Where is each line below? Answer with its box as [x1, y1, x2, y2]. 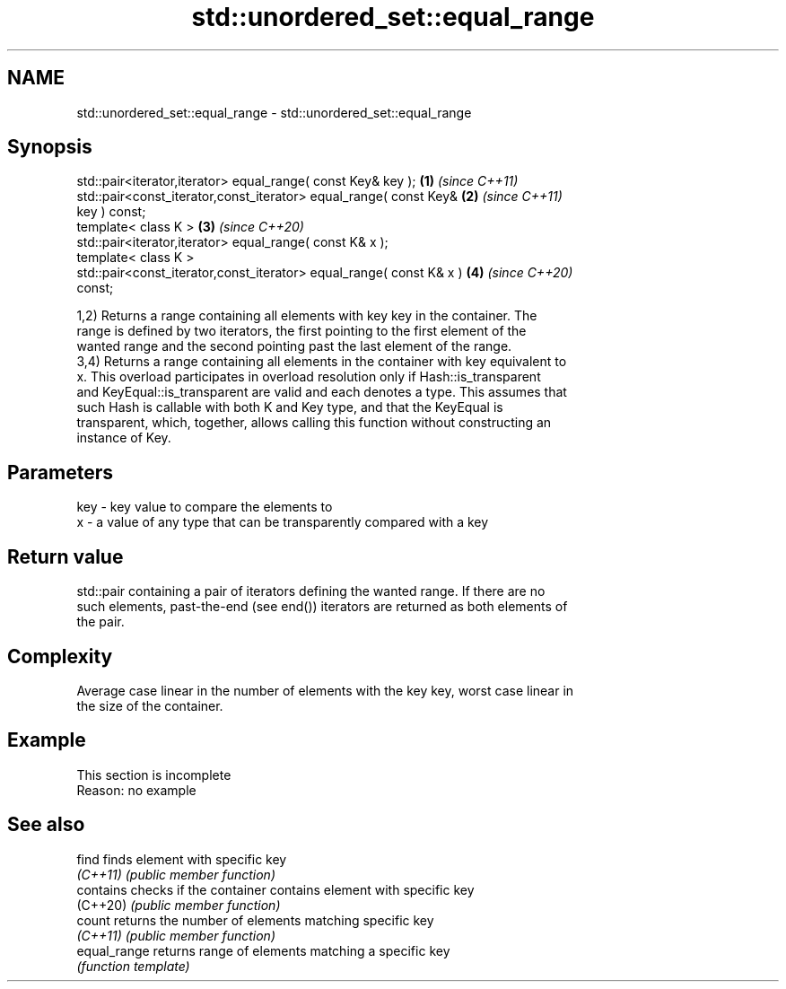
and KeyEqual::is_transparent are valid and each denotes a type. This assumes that [76, 384, 567, 400]
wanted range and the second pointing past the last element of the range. [76, 338, 512, 354]
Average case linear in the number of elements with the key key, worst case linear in [76, 682, 574, 698]
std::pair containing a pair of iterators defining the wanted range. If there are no [76, 583, 546, 600]
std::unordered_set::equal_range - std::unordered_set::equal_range [76, 104, 472, 120]
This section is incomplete [76, 766, 231, 783]
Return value [7, 545, 124, 568]
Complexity [7, 644, 113, 668]
